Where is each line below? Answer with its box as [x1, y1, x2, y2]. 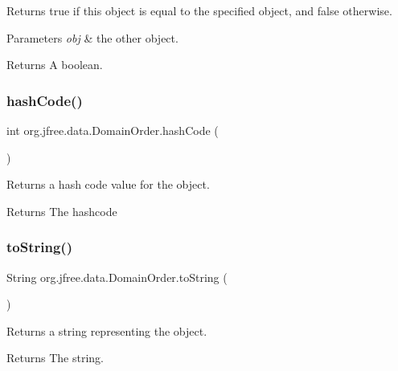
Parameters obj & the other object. [6, 29, 178, 46]
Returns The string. [6, 349, 104, 366]
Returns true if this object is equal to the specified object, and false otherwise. [6, 2, 392, 18]
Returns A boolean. [6, 56, 103, 73]
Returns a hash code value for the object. [6, 176, 210, 193]
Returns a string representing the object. [6, 322, 207, 339]
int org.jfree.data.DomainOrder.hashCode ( [6, 122, 219, 138]
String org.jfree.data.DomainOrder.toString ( [6, 268, 228, 285]
